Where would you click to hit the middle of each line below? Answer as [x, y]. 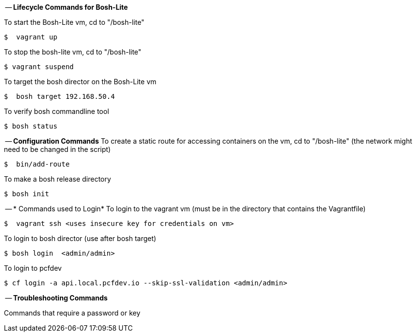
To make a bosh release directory [57, 179]
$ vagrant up [31, 37]
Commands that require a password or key [72, 313]
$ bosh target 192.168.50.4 [59, 96]
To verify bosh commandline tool [57, 111]
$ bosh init [27, 194]
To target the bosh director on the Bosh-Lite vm [80, 82]
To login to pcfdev [33, 268]
